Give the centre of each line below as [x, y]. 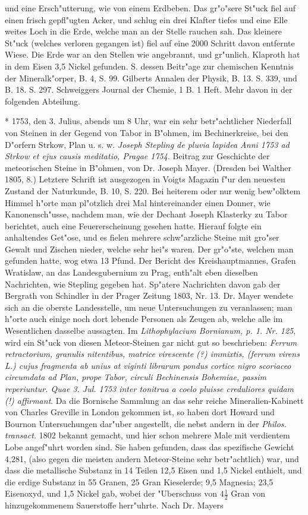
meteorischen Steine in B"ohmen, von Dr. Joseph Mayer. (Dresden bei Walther [148, 167]
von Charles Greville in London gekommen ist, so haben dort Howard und [140, 412]
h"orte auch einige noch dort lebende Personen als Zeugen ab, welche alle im [144, 319]
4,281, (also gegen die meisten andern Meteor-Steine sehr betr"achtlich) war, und [152, 458]
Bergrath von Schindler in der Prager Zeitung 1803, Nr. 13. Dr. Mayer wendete [149, 296]
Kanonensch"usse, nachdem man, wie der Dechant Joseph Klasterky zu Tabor [146, 214]
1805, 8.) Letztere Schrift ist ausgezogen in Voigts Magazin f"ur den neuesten [145, 179]
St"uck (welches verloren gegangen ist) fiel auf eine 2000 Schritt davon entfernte [150, 42]
